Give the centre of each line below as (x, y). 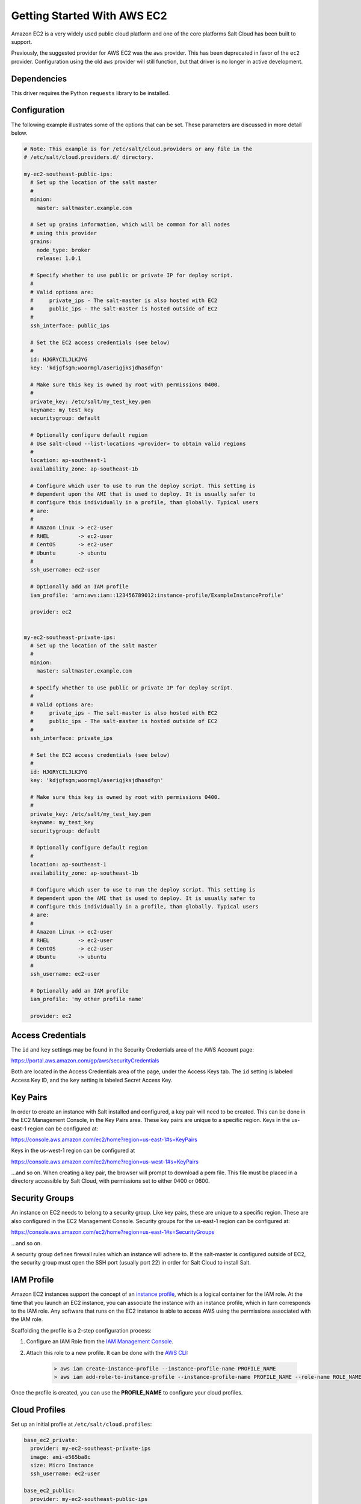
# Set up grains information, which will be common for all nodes (130, 225)
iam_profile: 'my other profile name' (87, 999)
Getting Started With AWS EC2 (89, 16)
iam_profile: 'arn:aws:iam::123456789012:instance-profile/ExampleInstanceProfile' (157, 595)
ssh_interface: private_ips (72, 738)
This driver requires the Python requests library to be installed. (91, 93)
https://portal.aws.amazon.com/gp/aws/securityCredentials (85, 1061)
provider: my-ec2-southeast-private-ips (91, 1449)
